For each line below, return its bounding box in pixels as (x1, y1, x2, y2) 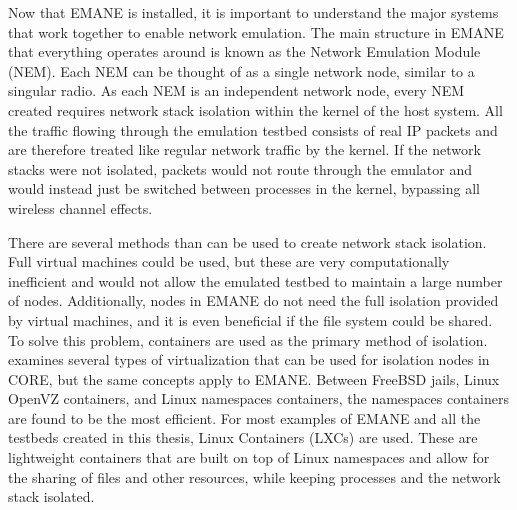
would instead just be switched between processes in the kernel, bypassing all (8, 178, 480, 199)
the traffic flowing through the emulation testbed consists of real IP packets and (8, 119, 498, 140)
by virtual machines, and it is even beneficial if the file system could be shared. (8, 309, 493, 330)
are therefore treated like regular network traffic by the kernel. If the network (8, 139, 481, 160)
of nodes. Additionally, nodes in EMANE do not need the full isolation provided (8, 290, 499, 311)
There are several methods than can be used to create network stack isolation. (8, 231, 487, 252)
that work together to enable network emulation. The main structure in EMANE (8, 21, 504, 42)
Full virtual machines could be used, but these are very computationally (8, 251, 450, 272)
